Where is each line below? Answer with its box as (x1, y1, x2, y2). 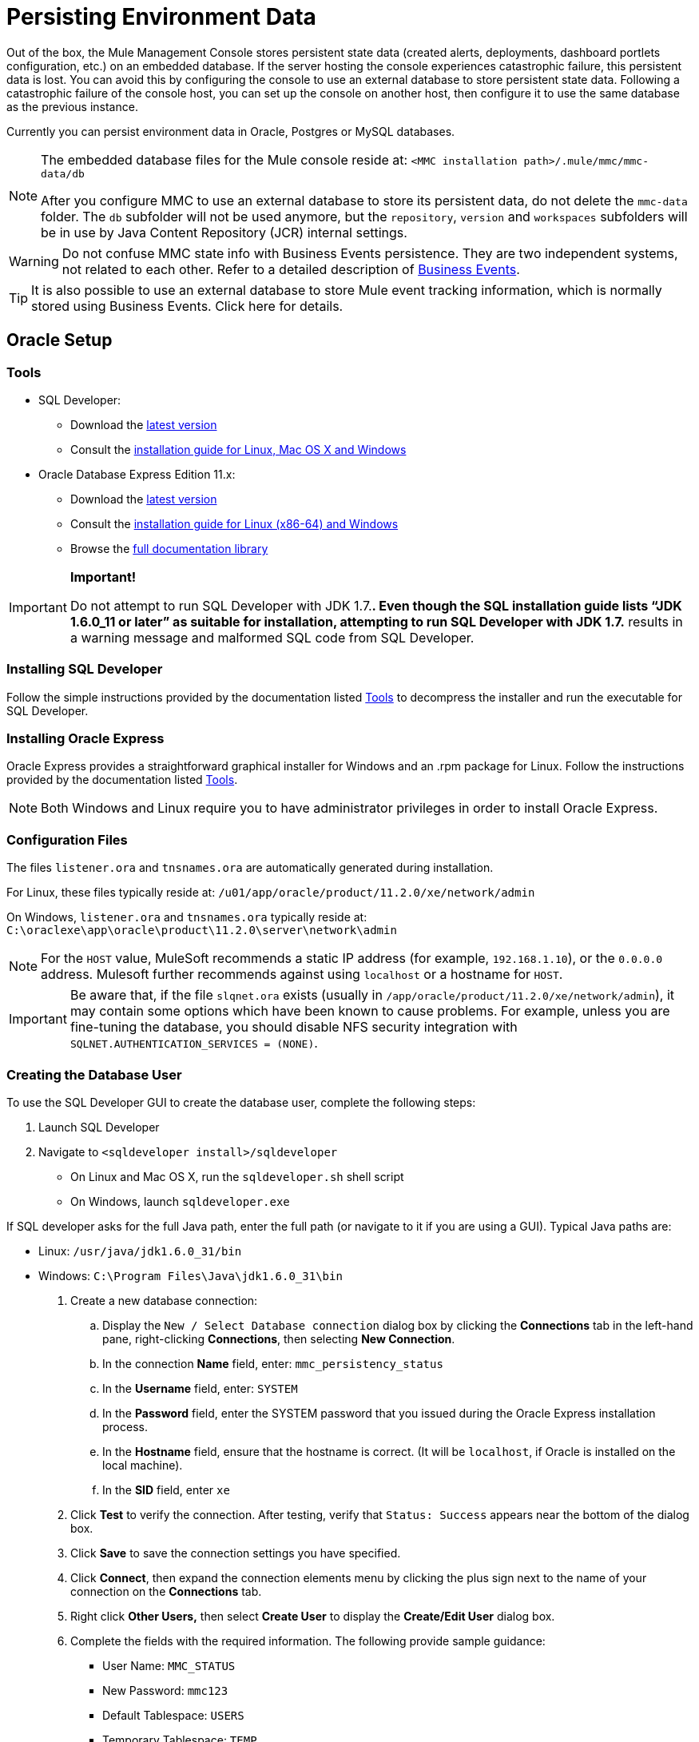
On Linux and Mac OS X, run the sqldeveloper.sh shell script (70, 1169, 404, 1183)
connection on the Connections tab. (70, 1584, 262, 1598)
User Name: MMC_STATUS (102, 1658, 236, 1672)
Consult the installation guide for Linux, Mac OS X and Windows (70, 442, 407, 456)
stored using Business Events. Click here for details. (31, 297, 344, 314)
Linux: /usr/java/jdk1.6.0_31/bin (38, 1243, 242, 1258)
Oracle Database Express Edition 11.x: (38, 467, 236, 481)
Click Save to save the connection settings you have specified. (70, 1545, 401, 1560)
